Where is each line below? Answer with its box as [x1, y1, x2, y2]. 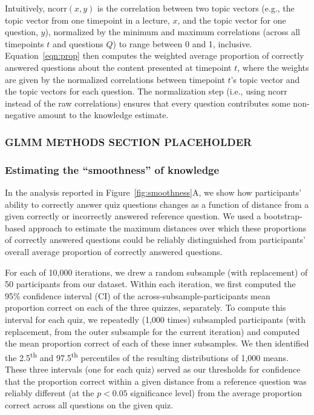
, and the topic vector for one [177, 13, 286, 26]
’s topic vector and [231, 73, 300, 85]
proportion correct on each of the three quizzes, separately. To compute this [5, 301, 286, 314]
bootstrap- [263, 210, 303, 222]
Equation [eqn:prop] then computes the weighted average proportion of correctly [5, 49, 304, 62]
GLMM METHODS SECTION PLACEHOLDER [5, 134, 252, 149]
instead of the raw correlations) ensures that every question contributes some [5, 96, 290, 109]
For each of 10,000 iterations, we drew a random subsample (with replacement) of [5, 265, 308, 278]
